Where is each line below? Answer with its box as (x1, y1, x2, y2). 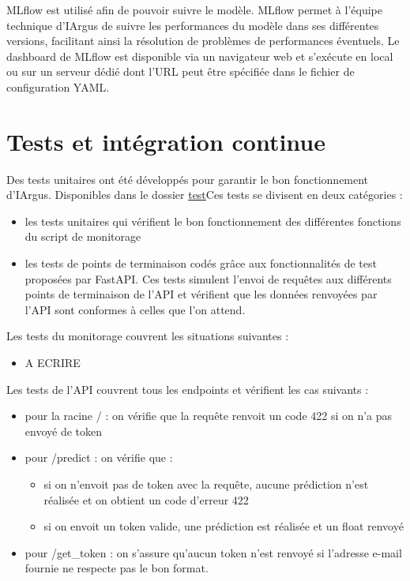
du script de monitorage (24, 228, 141, 245)
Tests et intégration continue (6, 125, 326, 157)
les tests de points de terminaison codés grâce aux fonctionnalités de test (24, 255, 377, 272)
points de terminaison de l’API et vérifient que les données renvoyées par (24, 286, 378, 302)
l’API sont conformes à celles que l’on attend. (24, 301, 246, 317)
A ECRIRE (24, 354, 81, 371)
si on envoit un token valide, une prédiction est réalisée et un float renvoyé (43, 518, 404, 534)
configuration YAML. (6, 78, 110, 95)
